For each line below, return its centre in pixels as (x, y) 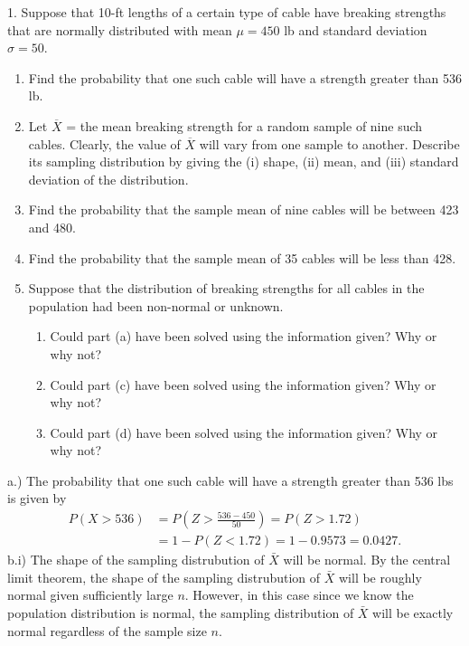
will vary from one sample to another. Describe (329, 143)
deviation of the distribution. (108, 179)
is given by (37, 498)
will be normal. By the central (367, 560)
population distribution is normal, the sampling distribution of (181, 612)
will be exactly (413, 612)
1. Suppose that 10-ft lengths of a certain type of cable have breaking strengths (227, 12)
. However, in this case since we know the (299, 595)
